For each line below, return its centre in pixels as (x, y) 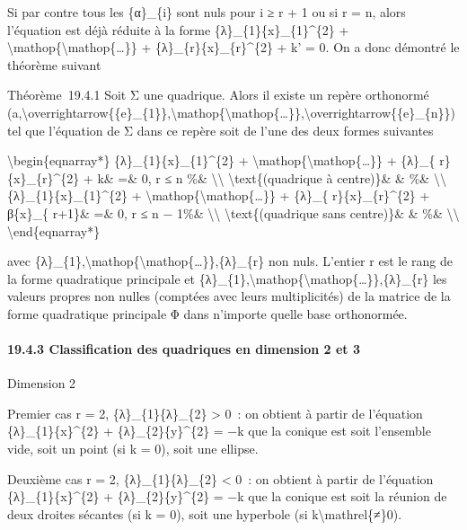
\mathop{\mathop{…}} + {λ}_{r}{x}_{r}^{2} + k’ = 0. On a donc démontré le (233, 47)
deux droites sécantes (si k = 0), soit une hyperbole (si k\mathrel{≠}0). (205, 513)
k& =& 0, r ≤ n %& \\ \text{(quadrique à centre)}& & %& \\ (272, 177)
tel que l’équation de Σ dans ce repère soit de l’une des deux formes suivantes (220, 130)
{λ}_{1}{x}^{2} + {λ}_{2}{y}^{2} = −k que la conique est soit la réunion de (227, 496)
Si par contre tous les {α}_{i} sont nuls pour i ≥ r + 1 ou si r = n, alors (207, 12)
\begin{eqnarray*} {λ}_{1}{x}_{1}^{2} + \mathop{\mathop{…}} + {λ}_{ (221, 160)
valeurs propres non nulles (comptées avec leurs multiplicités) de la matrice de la (229, 296)
